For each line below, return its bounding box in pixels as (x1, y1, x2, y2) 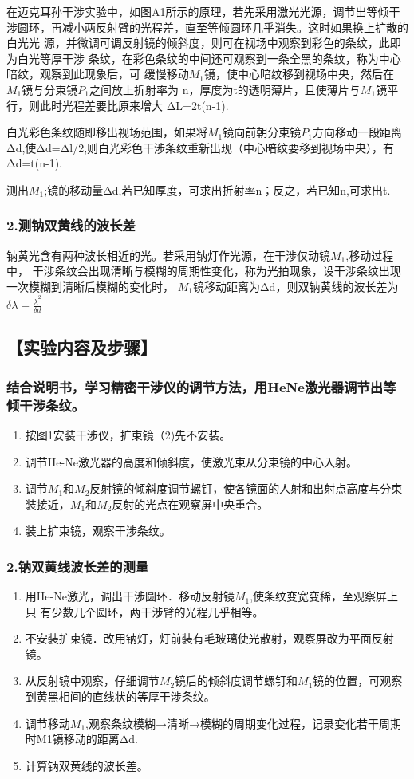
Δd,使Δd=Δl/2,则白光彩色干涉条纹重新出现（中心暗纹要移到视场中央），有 (6, 139, 395, 155)
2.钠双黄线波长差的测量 (6, 556, 149, 576)
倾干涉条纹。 (6, 395, 85, 415)
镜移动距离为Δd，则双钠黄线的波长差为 (192, 277, 399, 294)
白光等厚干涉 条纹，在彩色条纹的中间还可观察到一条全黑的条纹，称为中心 (17, 49, 401, 66)
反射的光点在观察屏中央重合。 (112, 495, 269, 512)
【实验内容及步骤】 (6, 335, 157, 360)
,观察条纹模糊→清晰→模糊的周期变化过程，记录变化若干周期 (85, 714, 401, 731)
